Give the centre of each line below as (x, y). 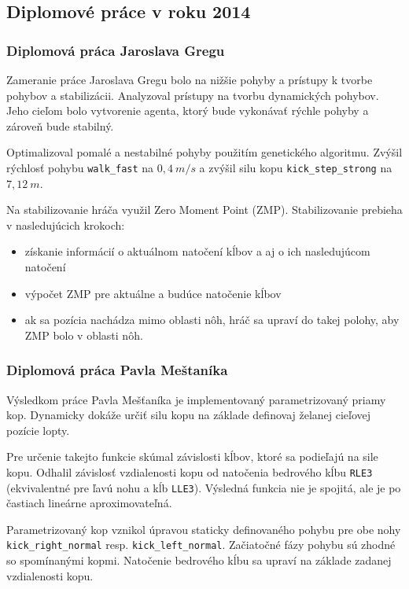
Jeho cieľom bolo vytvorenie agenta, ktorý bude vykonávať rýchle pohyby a (188, 110)
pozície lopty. (38, 430)
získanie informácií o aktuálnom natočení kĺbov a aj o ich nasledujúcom (197, 251)
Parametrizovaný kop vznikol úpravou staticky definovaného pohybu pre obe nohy (204, 529)
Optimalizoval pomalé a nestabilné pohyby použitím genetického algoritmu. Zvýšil (204, 152)
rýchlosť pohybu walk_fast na (80, 167)
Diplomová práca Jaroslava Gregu (116, 50)
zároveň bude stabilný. (60, 125)
